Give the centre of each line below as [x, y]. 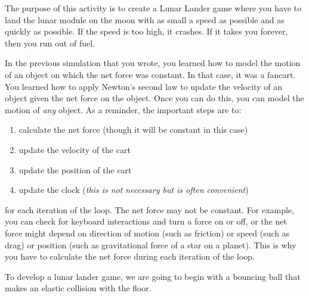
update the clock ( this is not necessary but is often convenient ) [134, 190]
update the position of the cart [75, 169]
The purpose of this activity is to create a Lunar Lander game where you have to [153, 8]
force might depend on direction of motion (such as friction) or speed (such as [147, 233]
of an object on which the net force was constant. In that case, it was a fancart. [150, 74]
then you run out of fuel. [50, 43]
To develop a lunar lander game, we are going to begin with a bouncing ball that [153, 276]
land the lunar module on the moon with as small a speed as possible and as [145, 19]
